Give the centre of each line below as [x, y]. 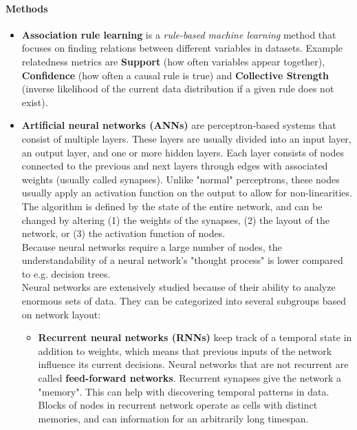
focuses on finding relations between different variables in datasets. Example [182, 48]
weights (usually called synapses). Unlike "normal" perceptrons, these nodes [181, 179]
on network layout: [61, 314]
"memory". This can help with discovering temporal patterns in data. [184, 391]
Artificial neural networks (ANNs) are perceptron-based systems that [179, 125]
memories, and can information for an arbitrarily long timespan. [173, 418]
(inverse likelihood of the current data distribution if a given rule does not [178, 89]
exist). [35, 102]
